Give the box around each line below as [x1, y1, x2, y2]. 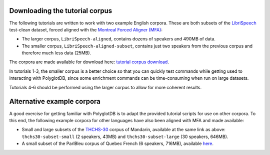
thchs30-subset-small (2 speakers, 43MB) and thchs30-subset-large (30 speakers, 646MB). [21, 134, 228, 140]
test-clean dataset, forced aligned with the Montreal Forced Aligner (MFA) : [9, 26, 162, 32]
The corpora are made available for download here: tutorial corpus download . [9, 59, 169, 65]
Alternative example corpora [9, 97, 101, 106]
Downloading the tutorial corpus [9, 6, 112, 15]
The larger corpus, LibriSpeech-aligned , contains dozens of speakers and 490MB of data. [21, 36, 216, 42]
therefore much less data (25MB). [21, 50, 91, 56]
